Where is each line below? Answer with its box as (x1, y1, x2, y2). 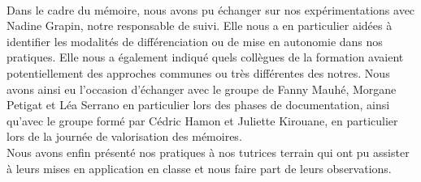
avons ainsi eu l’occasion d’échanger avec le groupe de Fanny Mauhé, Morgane (7, 80, 397, 97)
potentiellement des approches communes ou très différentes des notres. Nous (7, 64, 390, 81)
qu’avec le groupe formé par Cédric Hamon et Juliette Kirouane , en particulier (7, 112, 398, 129)
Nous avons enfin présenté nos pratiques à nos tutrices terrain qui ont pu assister (7, 143, 410, 160)
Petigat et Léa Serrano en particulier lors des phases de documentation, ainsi (7, 96, 390, 113)
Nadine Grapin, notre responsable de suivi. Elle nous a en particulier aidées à (7, 17, 393, 34)
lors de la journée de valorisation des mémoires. (7, 128, 242, 145)
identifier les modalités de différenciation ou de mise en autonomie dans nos (7, 32, 383, 49)
